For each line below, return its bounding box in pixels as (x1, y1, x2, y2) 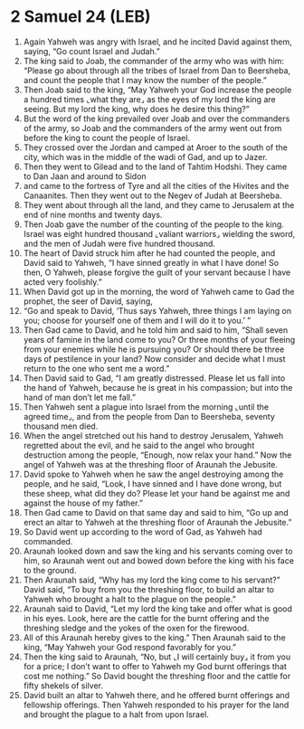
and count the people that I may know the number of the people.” (23, 74, 268, 85)
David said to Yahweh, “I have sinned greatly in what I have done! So (23, 257, 280, 268)
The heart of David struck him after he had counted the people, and (23, 247, 276, 259)
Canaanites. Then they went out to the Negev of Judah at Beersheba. (23, 190, 282, 201)
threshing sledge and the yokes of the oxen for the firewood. (23, 622, 250, 633)
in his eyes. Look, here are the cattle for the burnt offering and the (23, 612, 270, 623)
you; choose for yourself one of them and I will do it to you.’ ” (23, 315, 252, 326)
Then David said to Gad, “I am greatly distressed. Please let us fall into (23, 373, 286, 383)
